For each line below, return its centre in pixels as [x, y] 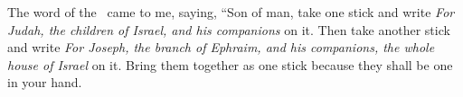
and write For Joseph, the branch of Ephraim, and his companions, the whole [221, 47]
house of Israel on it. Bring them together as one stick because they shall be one [230, 64]
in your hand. [45, 82]
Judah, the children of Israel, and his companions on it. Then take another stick [229, 29]
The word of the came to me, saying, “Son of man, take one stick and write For [231, 12]
